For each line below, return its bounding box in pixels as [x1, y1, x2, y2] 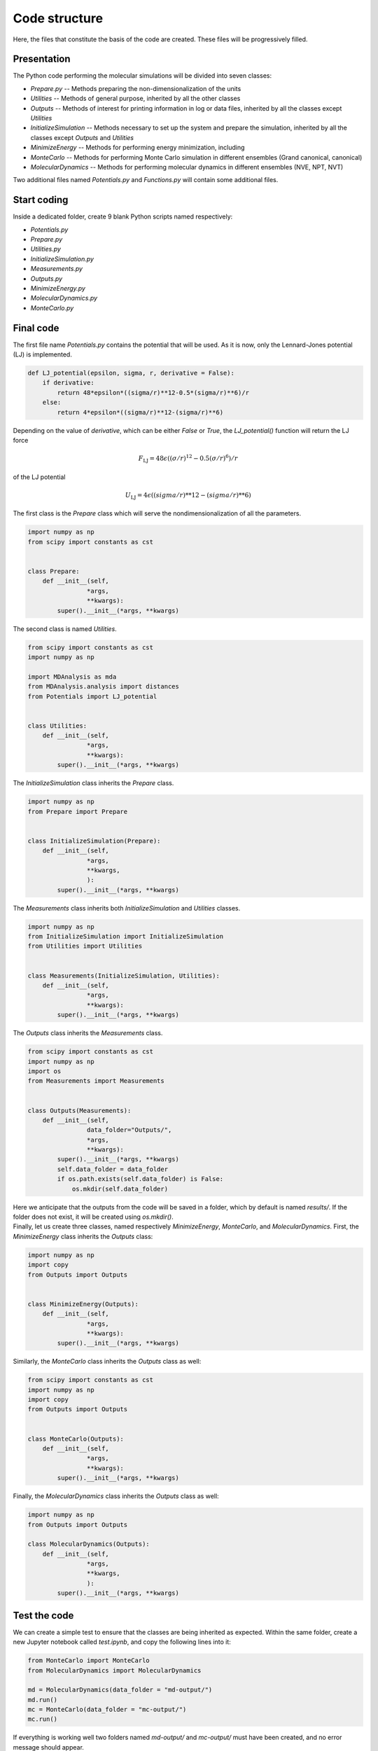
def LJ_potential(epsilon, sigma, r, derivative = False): [27, 369, 234, 378]
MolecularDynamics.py [30, 294, 98, 303]
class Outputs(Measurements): [27, 1107, 132, 1114]
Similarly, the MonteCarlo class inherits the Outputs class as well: [13, 1357, 202, 1366]
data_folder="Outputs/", [86, 1126, 172, 1134]
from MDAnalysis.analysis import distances [27, 683, 180, 691]
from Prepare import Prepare [27, 808, 128, 815]
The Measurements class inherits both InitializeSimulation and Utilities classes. [13, 904, 241, 912]
